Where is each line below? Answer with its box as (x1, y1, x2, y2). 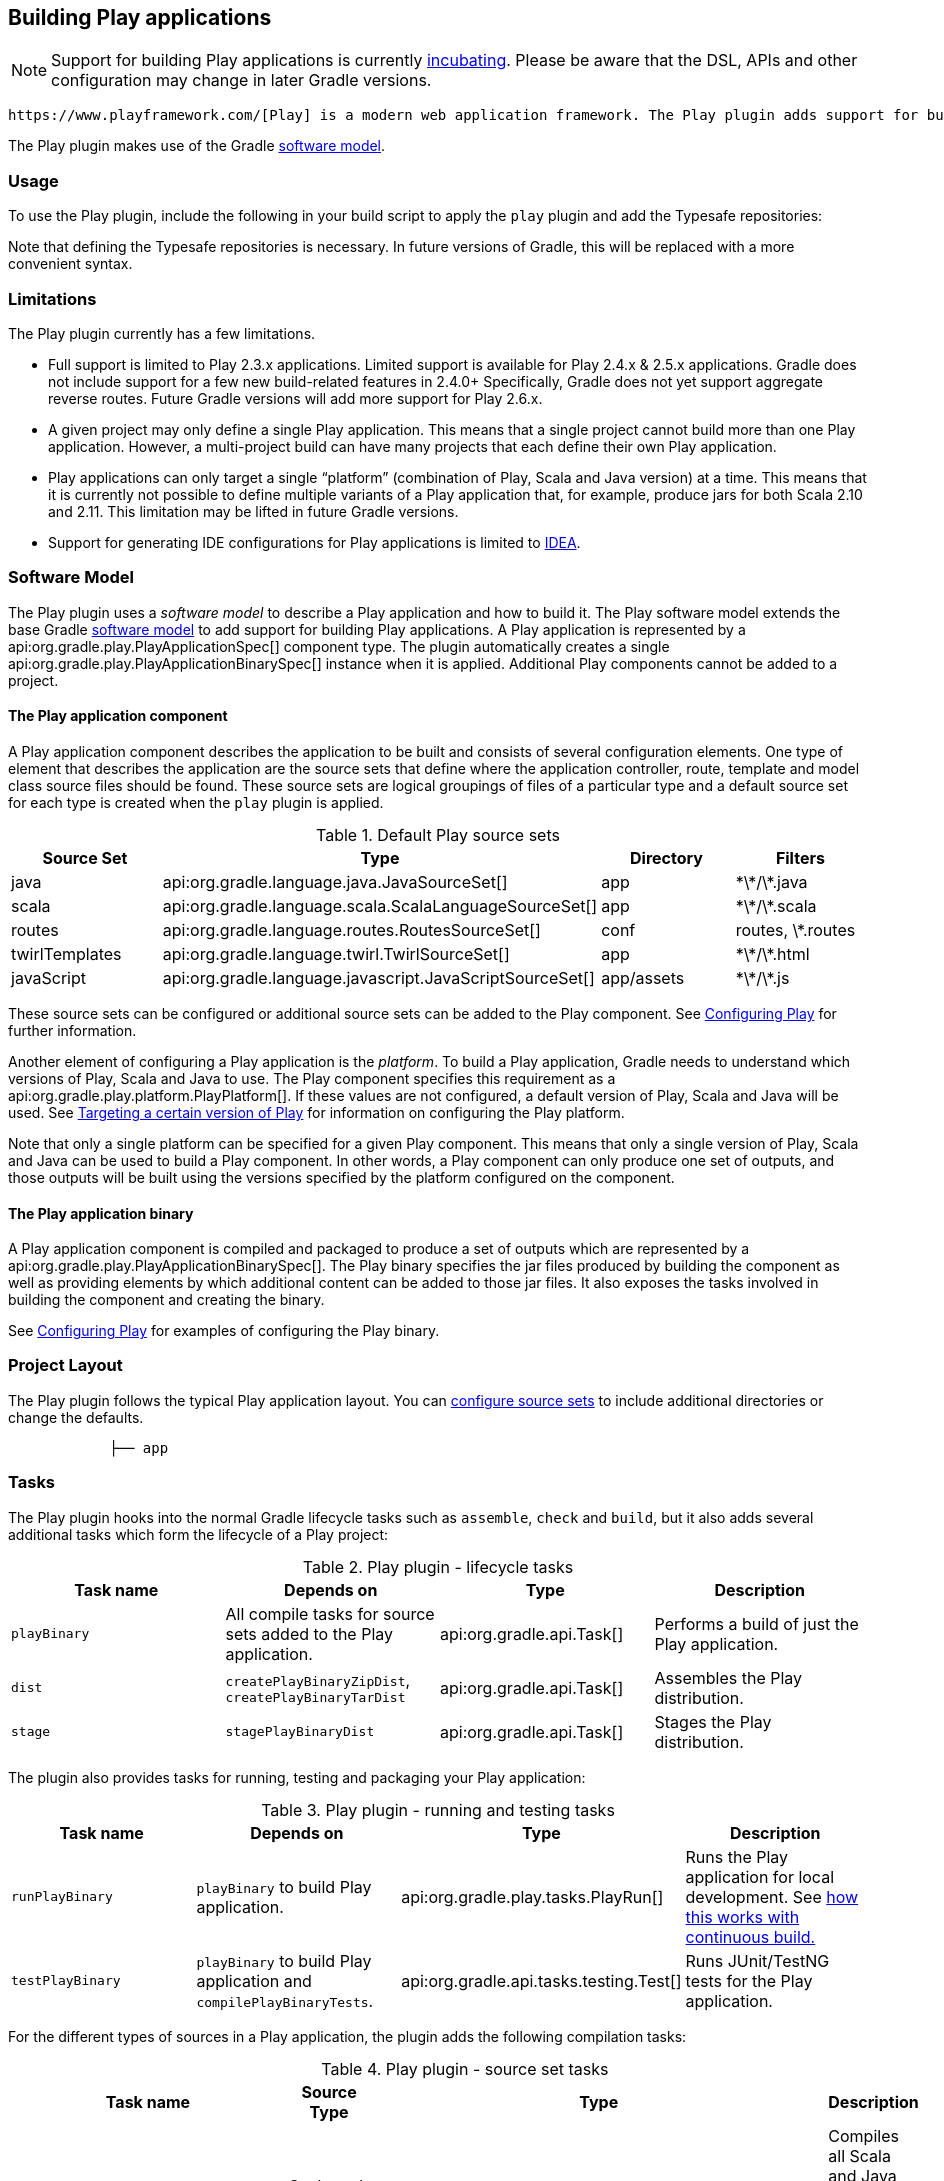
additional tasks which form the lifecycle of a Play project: (8, 1525, 389, 1543)
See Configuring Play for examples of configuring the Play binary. (8, 1322, 440, 1340)
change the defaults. (8, 1408, 144, 1426)
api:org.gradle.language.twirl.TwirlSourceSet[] (162, 943, 510, 964)
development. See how (685, 1886, 859, 1907)
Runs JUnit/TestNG (685, 1950, 830, 1971)
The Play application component (8, 707, 228, 725)
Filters (775, 847, 825, 868)
